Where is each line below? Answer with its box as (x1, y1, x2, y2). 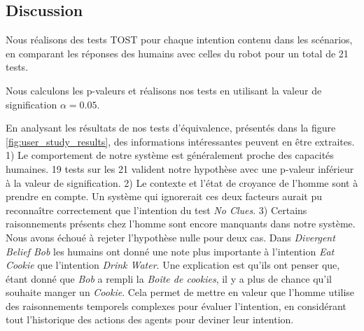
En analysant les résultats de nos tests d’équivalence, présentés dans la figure (6, 120, 336, 135)
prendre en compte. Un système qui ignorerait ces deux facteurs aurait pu (6, 189, 323, 204)
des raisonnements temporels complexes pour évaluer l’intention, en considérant (6, 298, 346, 313)
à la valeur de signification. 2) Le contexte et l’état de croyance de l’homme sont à (6, 175, 358, 190)
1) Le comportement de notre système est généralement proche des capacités (6, 148, 334, 162)
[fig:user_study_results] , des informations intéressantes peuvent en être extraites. (6, 134, 355, 148)
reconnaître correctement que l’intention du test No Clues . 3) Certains (6, 202, 307, 217)
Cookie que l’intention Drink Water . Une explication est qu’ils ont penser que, (6, 258, 340, 272)
